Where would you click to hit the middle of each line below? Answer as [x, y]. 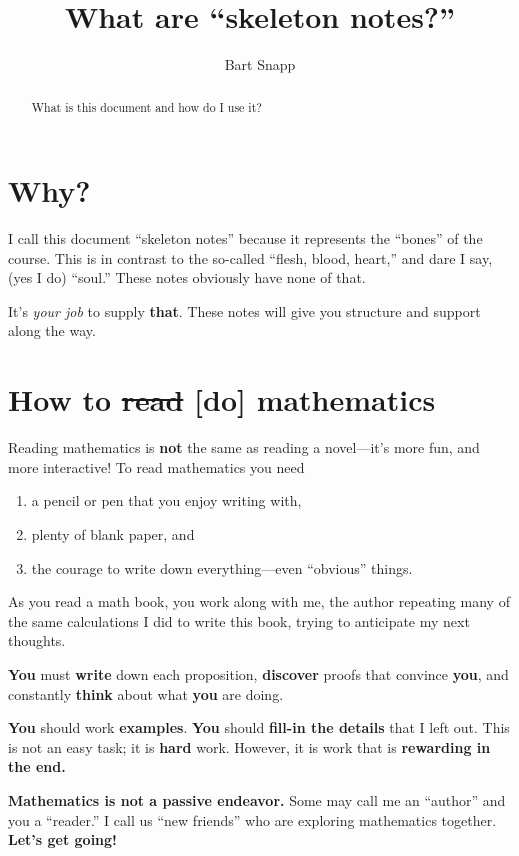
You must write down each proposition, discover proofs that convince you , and [258, 673]
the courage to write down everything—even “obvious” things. [222, 567]
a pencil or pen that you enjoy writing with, [166, 500]
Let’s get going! [63, 839]
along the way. [52, 330]
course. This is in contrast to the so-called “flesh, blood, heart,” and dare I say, [250, 257]
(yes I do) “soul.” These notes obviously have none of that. [187, 277]
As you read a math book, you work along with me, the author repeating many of [259, 601]
